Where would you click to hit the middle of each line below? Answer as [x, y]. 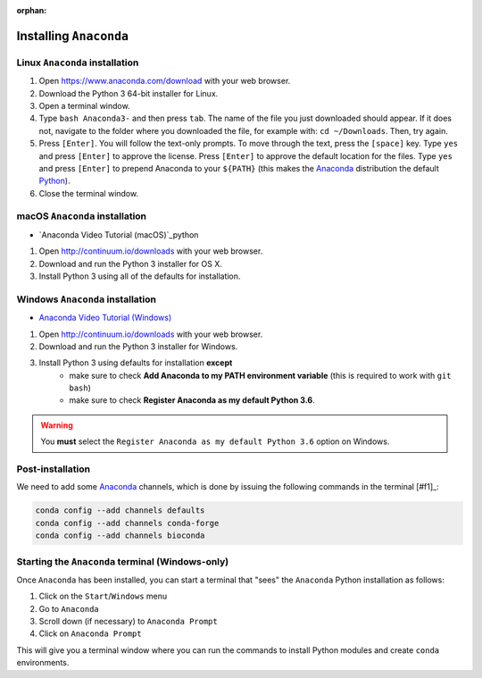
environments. [43, 663]
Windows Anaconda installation [86, 299]
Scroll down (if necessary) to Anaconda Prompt [128, 622]
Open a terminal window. [84, 105]
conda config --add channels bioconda [120, 536]
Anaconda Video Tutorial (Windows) [105, 318]
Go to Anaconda [69, 608]
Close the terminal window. [88, 193]
